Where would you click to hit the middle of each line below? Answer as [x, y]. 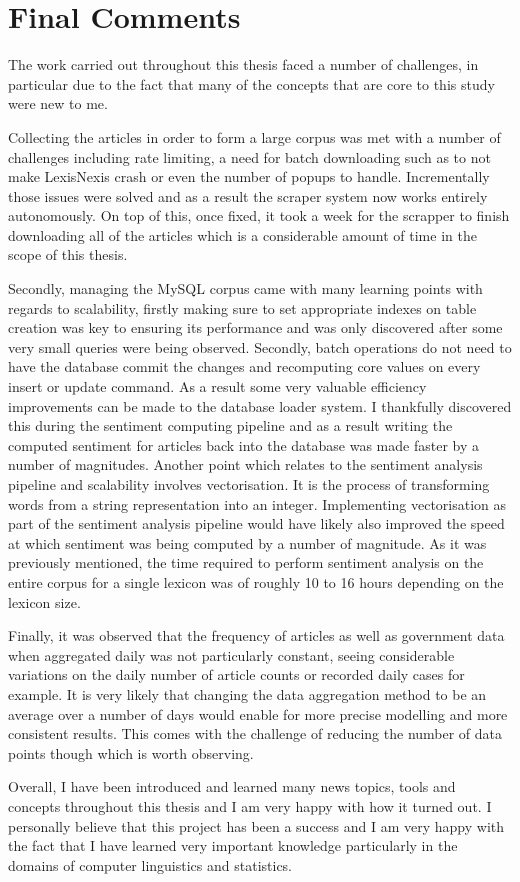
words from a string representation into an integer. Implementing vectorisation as [257, 503]
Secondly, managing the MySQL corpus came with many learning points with [245, 288]
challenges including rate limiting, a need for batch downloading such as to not [249, 156]
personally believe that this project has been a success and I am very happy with [256, 825]
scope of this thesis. [68, 254]
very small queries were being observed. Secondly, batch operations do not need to [260, 346]
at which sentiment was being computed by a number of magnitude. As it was [247, 542]
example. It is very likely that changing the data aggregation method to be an [247, 693]
